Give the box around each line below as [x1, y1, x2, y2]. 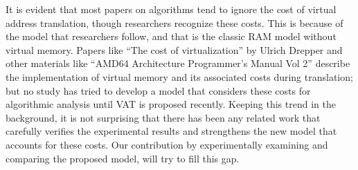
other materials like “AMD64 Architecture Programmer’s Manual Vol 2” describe [6, 56, 350, 70]
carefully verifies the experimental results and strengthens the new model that [6, 124, 337, 138]
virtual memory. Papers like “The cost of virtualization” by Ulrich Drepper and [6, 42, 343, 57]
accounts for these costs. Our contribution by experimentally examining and [6, 137, 328, 151]
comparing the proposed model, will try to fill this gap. [6, 151, 240, 165]
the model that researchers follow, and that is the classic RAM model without [6, 29, 337, 44]
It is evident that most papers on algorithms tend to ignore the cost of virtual [6, 2, 337, 16]
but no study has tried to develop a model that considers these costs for [6, 83, 311, 97]
